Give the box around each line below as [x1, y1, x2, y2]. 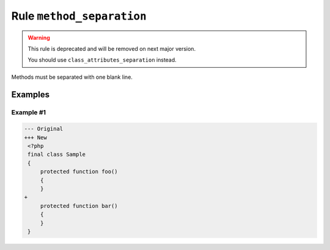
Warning [28, 34, 50, 41]
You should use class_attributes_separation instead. [28, 56, 177, 64]
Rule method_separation [11, 9, 147, 23]
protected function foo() [40, 168, 119, 175]
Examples [11, 89, 50, 100]
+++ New [24, 134, 47, 141]
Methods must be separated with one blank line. [11, 73, 133, 81]
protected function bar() [40, 202, 119, 209]
